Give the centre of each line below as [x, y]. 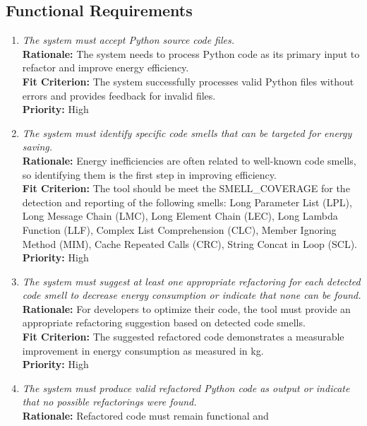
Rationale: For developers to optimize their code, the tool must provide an [186, 308]
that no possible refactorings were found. [109, 402]
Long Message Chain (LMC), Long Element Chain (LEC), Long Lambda [180, 216]
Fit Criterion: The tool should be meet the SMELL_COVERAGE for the [186, 188]
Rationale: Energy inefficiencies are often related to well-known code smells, [189, 160]
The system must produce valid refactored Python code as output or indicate [186, 387]
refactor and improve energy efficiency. [106, 67]
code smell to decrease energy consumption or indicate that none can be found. [192, 295]
